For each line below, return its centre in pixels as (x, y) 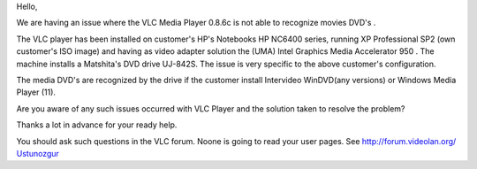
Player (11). (36, 92)
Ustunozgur (38, 153)
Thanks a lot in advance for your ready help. (97, 125)
